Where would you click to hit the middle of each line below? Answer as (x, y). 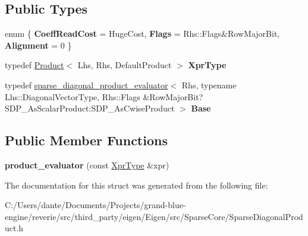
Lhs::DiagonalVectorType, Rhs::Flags (73, 96)
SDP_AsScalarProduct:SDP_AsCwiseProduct (90, 108)
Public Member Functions (86, 140)
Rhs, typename (209, 84)
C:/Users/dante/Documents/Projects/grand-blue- (95, 205)
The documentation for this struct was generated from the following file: (136, 185)
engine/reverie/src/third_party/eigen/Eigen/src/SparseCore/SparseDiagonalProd (154, 216)
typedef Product (34, 65)
